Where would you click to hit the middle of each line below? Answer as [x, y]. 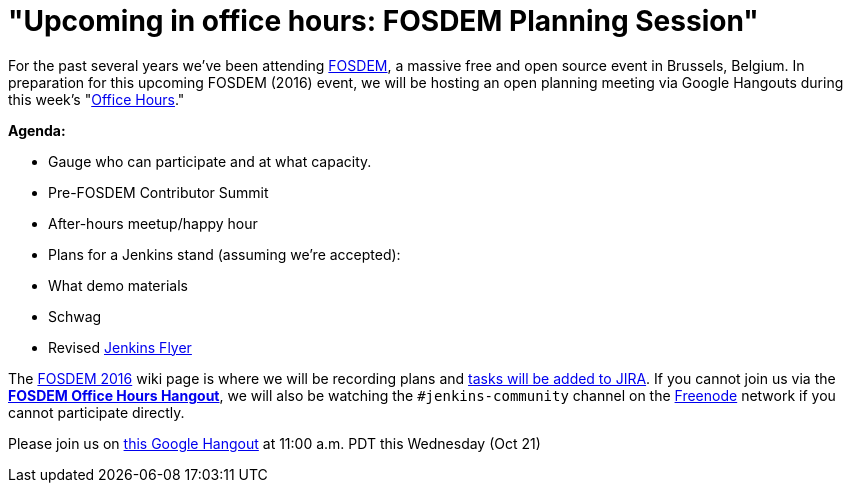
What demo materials [118, 285]
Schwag [75, 316]
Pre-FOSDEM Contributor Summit [158, 192]
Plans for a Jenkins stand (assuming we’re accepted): [224, 254]
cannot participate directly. [96, 412]
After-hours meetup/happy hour [153, 223]
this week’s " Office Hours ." [96, 99]
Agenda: [37, 130]
